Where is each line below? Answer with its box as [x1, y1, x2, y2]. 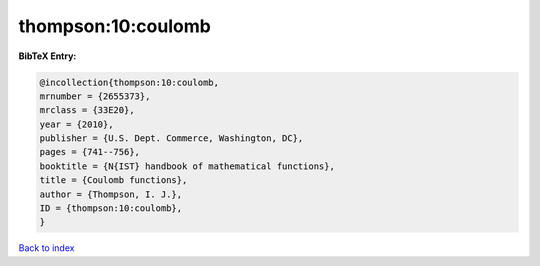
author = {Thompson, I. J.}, [39, 188, 183, 200]
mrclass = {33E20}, [39, 105, 135, 116]
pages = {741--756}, [39, 146, 140, 158]
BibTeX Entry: [18, 50, 77, 62]
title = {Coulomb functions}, [39, 175, 188, 186]
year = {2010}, [39, 118, 114, 130]
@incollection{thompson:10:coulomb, [39, 76, 220, 88]
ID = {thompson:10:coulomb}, [39, 203, 183, 214]
